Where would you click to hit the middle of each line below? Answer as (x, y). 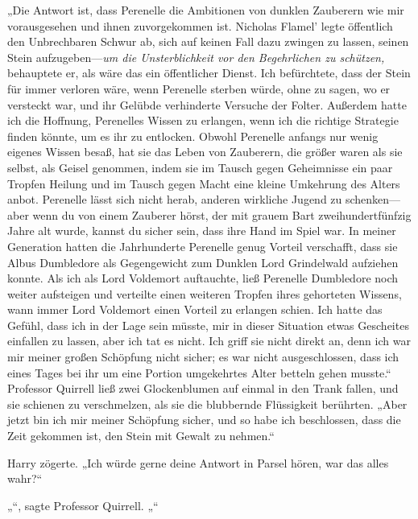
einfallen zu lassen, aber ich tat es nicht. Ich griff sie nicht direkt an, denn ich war (209, 341)
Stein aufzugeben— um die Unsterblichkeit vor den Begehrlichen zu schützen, (196, 57)
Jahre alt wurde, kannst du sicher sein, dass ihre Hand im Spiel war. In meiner (202, 231)
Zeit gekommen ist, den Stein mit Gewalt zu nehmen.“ (141, 436)
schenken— (373, 199)
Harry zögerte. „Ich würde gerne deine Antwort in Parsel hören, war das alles (198, 462)
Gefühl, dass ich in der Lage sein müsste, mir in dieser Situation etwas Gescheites (208, 325)
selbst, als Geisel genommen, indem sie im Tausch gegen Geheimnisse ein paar (200, 167)
